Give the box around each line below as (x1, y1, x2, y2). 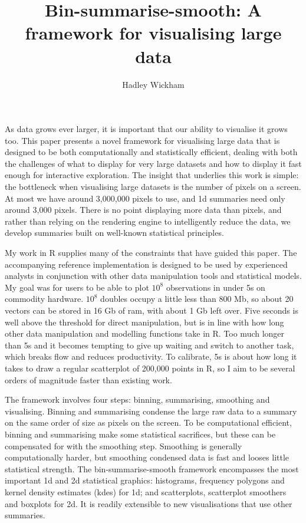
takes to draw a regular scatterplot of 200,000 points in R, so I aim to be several (5, 361, 295, 374)
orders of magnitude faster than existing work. (5, 373, 172, 386)
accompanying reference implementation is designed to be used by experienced (5, 258, 288, 270)
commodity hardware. (5, 292, 84, 305)
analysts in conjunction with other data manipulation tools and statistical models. (5, 269, 302, 282)
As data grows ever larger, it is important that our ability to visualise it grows (5, 123, 288, 135)
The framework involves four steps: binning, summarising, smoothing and (5, 393, 270, 406)
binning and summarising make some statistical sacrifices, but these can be (5, 427, 276, 440)
